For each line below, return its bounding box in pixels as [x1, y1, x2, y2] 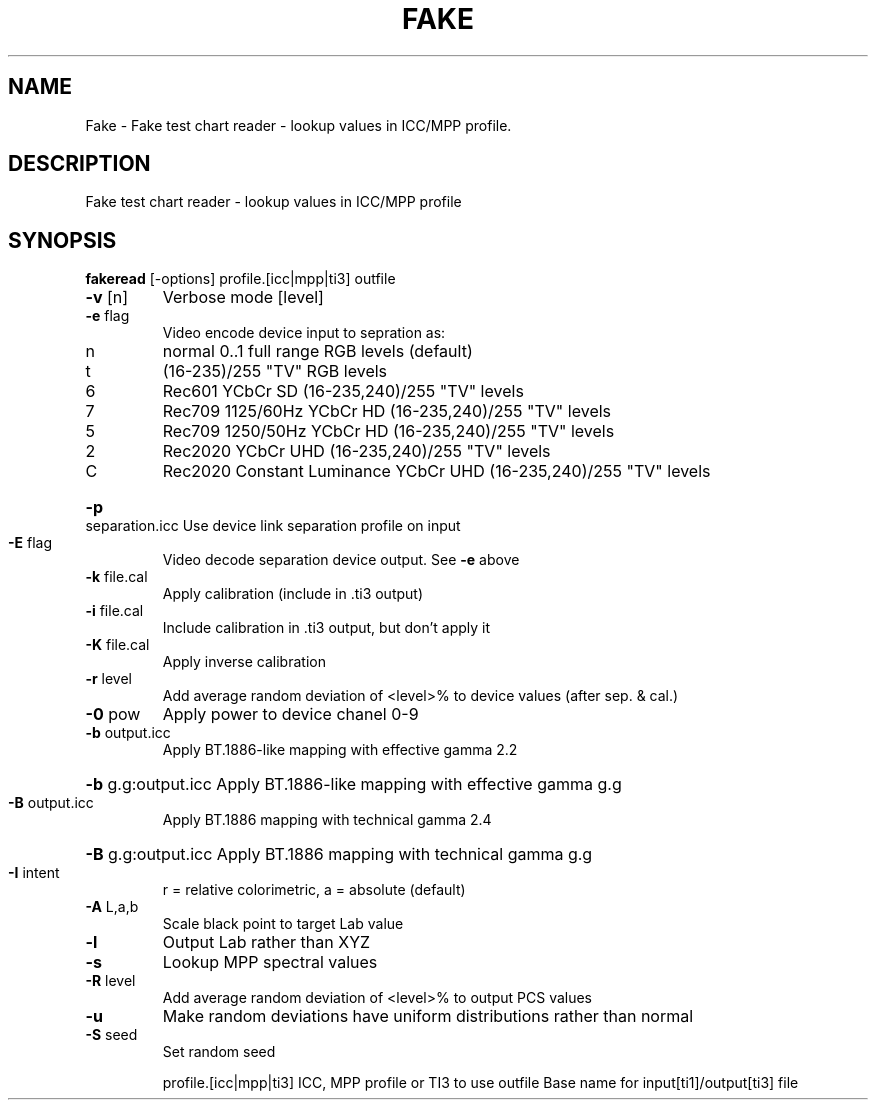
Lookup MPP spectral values [162, 952, 378, 973]
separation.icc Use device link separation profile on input [85, 517, 461, 535]
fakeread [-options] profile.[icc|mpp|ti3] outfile [85, 270, 396, 288]
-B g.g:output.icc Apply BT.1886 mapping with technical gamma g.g [85, 844, 593, 865]
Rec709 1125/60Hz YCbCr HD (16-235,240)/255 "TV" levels [162, 401, 612, 422]
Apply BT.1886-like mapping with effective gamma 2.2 [162, 741, 518, 759]
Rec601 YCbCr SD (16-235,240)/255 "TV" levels [162, 381, 524, 402]
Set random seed [162, 1043, 276, 1061]
